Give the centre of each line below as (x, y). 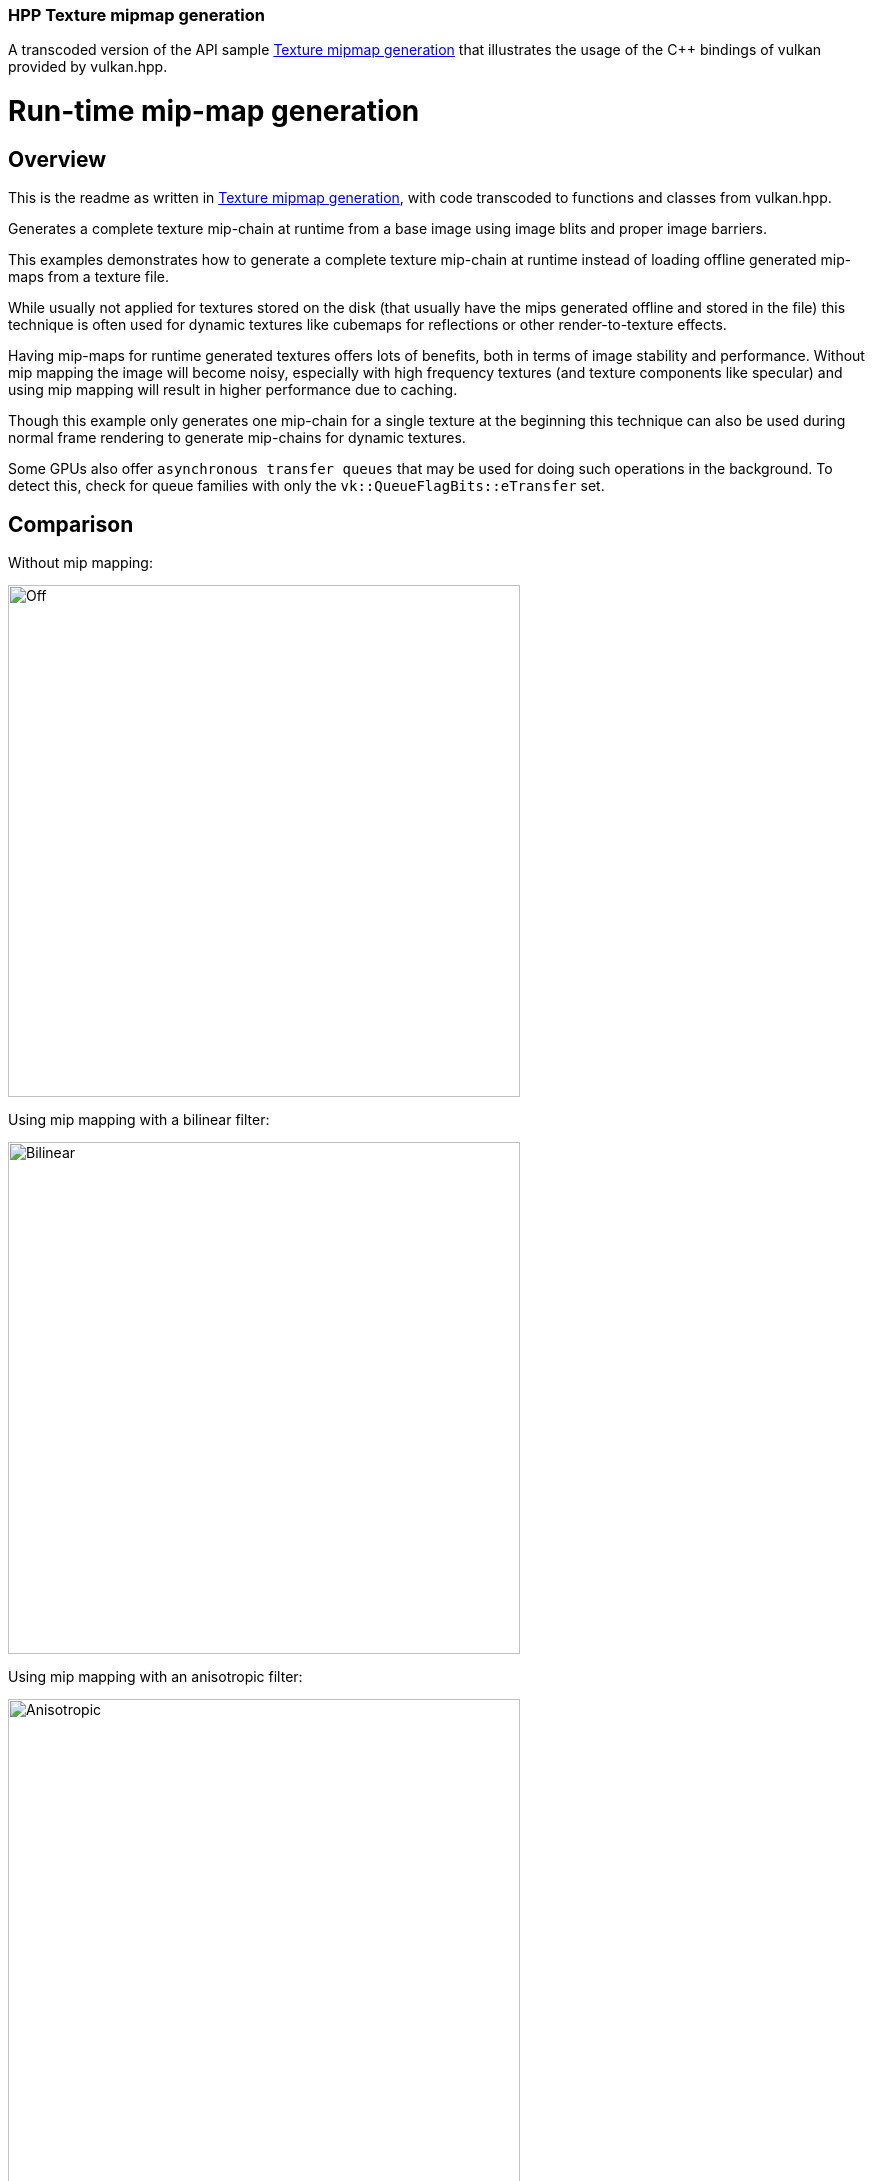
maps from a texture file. (88, 277)
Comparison (71, 524)
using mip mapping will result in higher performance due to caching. (233, 390)
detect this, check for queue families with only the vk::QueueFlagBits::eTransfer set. (306, 486)
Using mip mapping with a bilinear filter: (139, 1120)
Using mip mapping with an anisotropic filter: (155, 1677)
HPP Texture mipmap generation (137, 15)
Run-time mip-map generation (214, 111)
